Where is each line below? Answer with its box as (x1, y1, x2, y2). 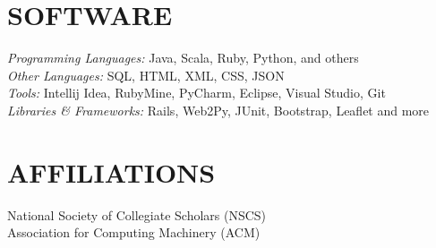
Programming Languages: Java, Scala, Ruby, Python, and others (7, 48, 359, 67)
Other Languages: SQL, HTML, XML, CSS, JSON (7, 65, 285, 84)
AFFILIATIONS (7, 153, 216, 190)
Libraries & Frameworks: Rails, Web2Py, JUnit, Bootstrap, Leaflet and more (7, 100, 430, 119)
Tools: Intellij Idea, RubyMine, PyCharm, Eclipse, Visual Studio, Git (7, 83, 386, 102)
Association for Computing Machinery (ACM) (7, 223, 261, 242)
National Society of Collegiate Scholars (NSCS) (7, 205, 267, 224)
